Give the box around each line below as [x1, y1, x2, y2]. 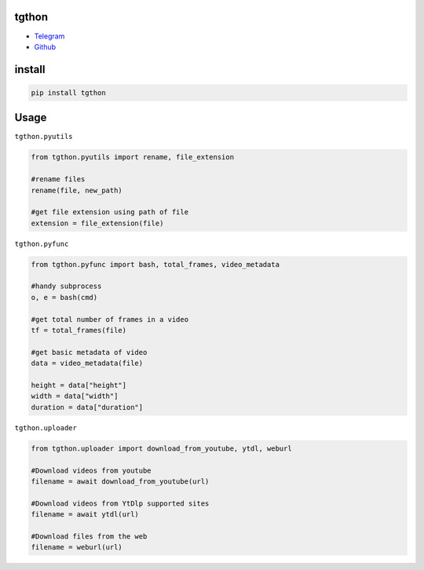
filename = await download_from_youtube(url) [31, 477, 210, 486]
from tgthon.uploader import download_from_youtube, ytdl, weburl [31, 444, 292, 453]
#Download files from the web [31, 532, 148, 541]
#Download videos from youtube [31, 466, 152, 475]
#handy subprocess [31, 282, 102, 290]
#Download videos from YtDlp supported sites [31, 499, 210, 508]
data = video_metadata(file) [31, 359, 144, 368]
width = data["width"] [31, 392, 119, 400]
